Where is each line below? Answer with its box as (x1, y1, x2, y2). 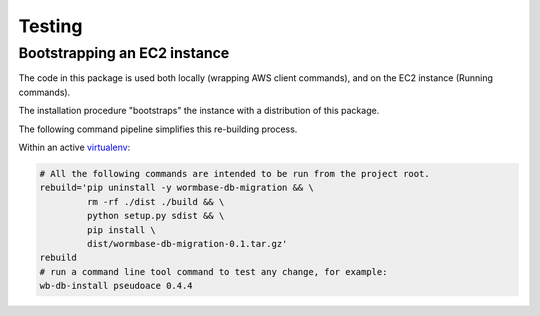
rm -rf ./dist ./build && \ (86, 196, 225, 207)
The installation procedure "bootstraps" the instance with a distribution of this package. (18, 105, 380, 117)
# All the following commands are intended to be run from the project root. (39, 168, 430, 179)
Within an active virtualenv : (18, 141, 131, 153)
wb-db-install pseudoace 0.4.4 (39, 280, 194, 292)
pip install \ (86, 224, 157, 235)
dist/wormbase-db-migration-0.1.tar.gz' (86, 238, 288, 249)
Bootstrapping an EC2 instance (18, 44, 230, 62)
